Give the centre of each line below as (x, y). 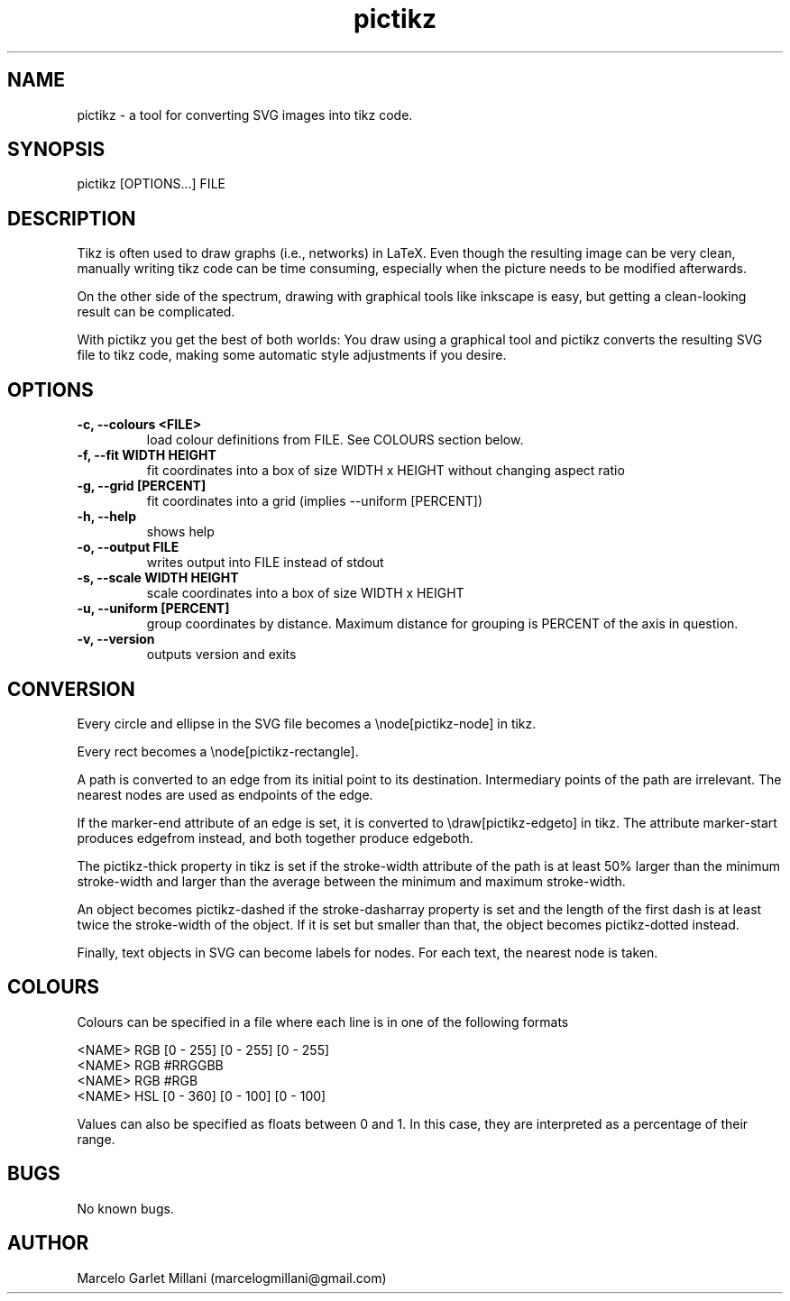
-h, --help (106, 517)
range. (96, 1139)
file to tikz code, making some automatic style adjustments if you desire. (292, 355)
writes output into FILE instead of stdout (265, 563)
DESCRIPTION (72, 218)
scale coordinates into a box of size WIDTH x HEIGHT (305, 593)
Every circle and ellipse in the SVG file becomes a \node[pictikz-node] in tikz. (307, 723)
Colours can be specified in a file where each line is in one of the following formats (323, 1022)
